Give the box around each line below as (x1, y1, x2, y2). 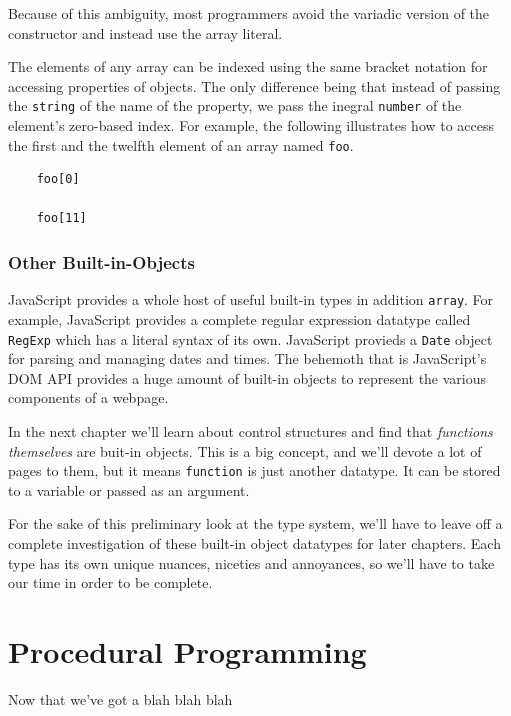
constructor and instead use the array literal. (8, 22, 283, 43)
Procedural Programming (8, 630, 367, 671)
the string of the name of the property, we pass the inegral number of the (8, 95, 462, 116)
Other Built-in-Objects (8, 249, 195, 274)
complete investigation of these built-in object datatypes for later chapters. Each (8, 533, 501, 553)
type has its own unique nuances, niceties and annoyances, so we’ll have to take (8, 552, 495, 573)
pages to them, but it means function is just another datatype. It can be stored (8, 460, 501, 481)
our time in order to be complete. (8, 572, 213, 593)
